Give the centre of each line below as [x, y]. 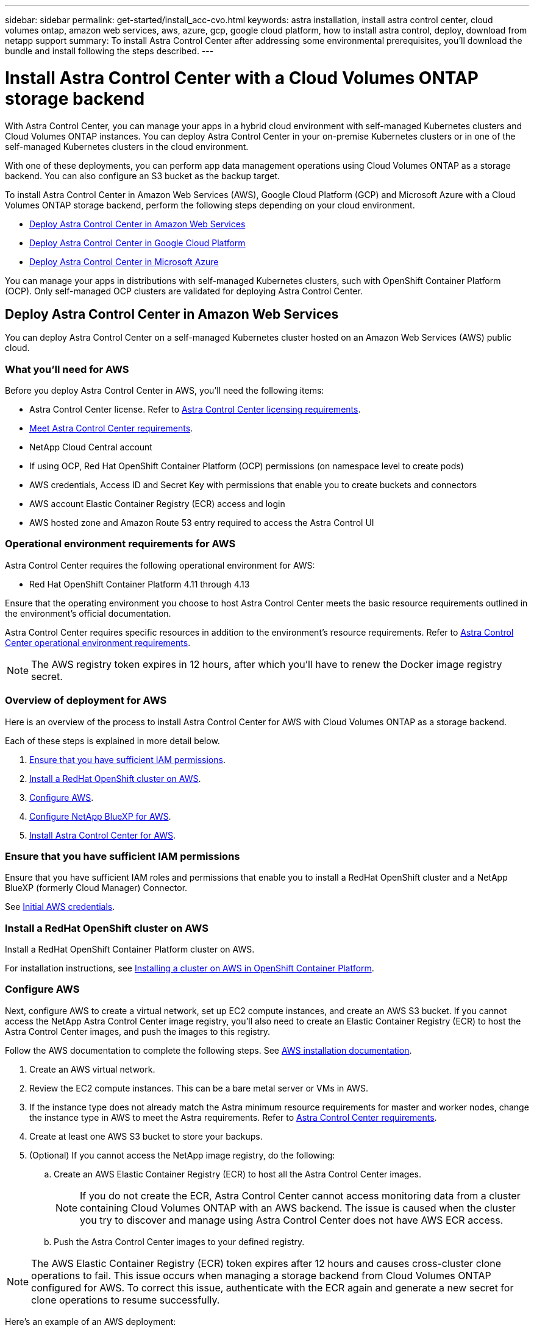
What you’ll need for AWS [67, 369]
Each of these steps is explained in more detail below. [112, 740]
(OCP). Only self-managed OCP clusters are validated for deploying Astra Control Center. [184, 291]
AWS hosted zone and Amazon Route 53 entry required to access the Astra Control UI [202, 523]
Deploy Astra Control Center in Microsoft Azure [124, 261]
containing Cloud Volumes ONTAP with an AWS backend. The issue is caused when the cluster [298, 1208]
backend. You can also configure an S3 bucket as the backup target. [143, 176]
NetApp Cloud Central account [91, 447]
